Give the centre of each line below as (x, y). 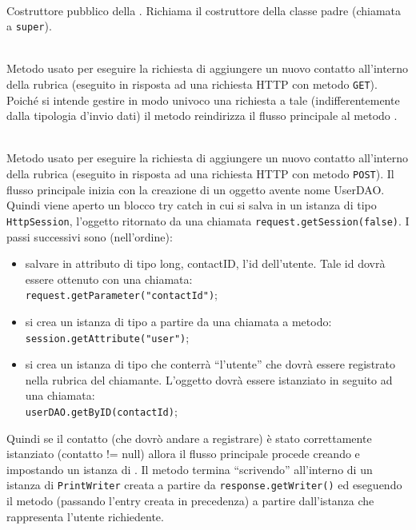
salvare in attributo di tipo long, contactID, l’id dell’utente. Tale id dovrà (205, 263)
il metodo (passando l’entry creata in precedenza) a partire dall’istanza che (190, 501)
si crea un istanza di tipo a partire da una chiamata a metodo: (178, 321)
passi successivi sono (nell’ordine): (90, 236)
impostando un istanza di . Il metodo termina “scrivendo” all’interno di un (190, 469)
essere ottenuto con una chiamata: (109, 279)
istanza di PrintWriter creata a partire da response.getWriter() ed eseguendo (204, 485)
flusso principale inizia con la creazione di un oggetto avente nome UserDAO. (196, 189)
